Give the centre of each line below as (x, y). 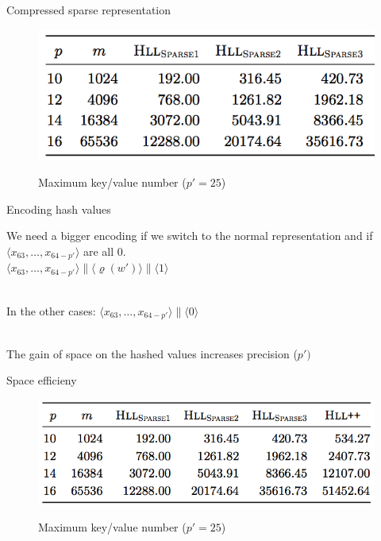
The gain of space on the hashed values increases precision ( (152, 353)
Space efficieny (42, 380)
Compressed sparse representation (89, 10)
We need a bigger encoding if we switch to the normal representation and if (190, 236)
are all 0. (104, 251)
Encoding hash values (59, 209)
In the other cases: (51, 310)
